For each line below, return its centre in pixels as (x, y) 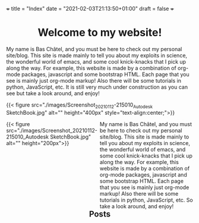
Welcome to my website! (100, 33)
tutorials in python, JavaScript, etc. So (146, 200)
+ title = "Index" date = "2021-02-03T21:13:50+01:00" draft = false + (90, 9)
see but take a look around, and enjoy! (53, 93)
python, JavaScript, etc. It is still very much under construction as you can (97, 87)
